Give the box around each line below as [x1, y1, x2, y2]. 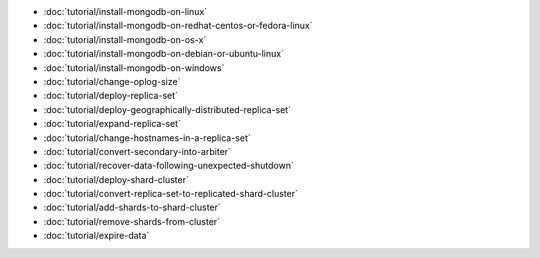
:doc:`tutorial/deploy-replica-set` [43, 90, 179, 102]
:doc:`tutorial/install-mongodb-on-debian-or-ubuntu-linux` [43, 48, 285, 60]
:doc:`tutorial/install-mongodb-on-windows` [43, 61, 225, 74]
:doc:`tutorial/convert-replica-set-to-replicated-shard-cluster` [43, 188, 299, 200]
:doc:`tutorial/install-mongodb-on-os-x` [43, 33, 207, 45]
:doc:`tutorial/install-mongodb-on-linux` [43, 6, 208, 17]
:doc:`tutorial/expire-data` [43, 230, 150, 242]
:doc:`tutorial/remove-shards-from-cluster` [43, 215, 220, 227]
